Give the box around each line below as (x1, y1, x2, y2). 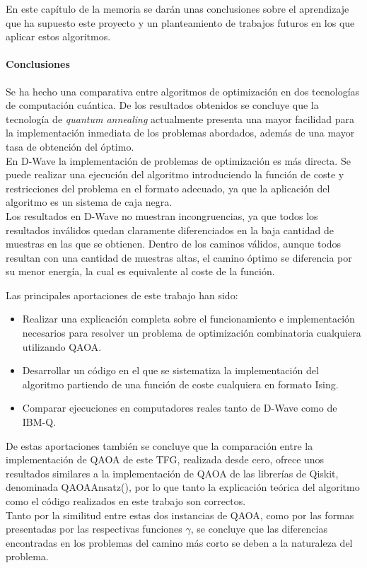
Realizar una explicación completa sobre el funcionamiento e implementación (22, 311, 355, 326)
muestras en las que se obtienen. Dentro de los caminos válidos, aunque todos (6, 236, 342, 251)
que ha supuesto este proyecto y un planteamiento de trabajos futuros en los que (6, 15, 355, 30)
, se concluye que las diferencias (190, 521, 327, 536)
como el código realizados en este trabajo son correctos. (6, 494, 246, 509)
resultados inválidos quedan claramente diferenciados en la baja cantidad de (6, 222, 334, 237)
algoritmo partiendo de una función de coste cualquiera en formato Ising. (22, 376, 339, 391)
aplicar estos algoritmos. (6, 29, 111, 44)
